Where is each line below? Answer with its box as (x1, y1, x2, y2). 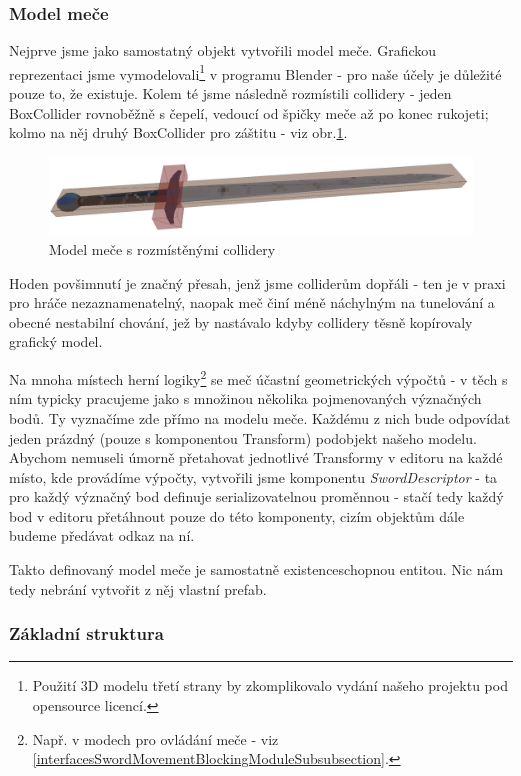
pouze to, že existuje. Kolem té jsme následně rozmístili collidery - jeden (9, 83, 452, 104)
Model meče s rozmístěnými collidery (49, 239, 276, 260)
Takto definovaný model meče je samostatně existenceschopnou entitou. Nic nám (9, 559, 504, 580)
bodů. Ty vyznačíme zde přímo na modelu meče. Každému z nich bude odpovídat (9, 407, 511, 428)
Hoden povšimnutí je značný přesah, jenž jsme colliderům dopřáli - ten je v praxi (9, 272, 506, 293)
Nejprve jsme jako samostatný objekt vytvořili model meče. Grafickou (9, 40, 437, 61)
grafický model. (9, 331, 103, 352)
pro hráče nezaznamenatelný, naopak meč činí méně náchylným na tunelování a (9, 292, 495, 313)
